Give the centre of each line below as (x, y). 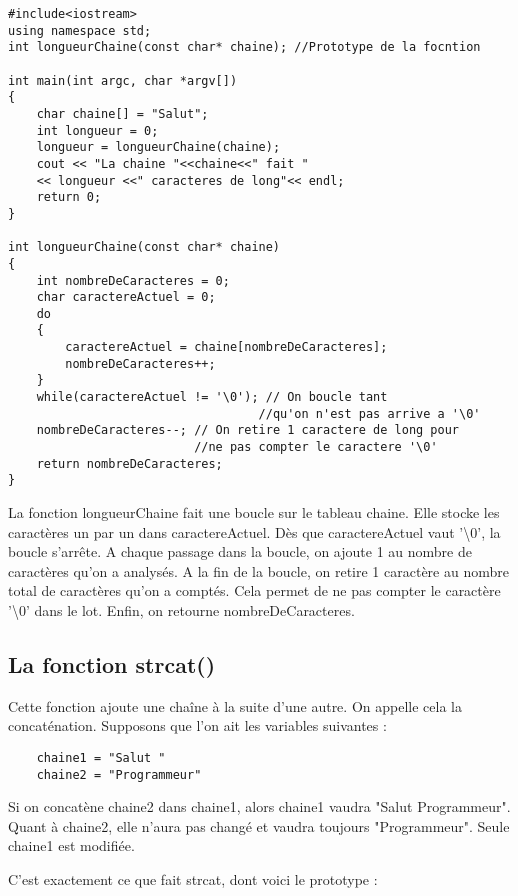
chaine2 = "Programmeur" (119, 774)
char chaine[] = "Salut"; (122, 113)
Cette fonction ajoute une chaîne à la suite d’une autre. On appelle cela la (235, 705)
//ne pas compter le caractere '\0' (316, 447)
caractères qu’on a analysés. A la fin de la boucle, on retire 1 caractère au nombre (258, 570)
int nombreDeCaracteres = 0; (133, 280)
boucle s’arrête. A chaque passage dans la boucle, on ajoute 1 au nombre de (240, 551)
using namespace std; (80, 30)
